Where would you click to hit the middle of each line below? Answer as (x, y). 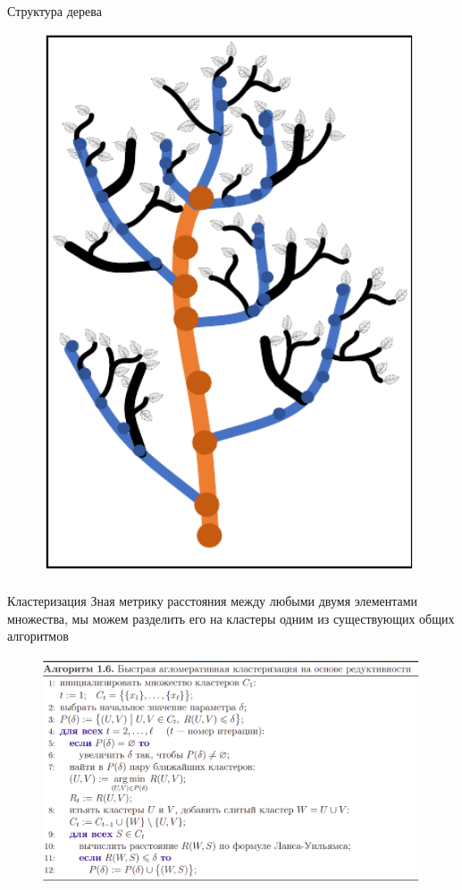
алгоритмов (38, 636)
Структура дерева (55, 11)
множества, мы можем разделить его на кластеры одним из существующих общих (231, 618)
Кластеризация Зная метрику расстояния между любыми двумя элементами (213, 601)
